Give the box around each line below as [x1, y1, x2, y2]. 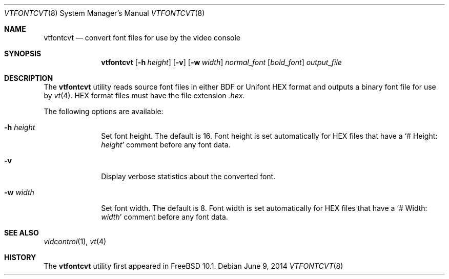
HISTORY [4, 253, 36, 262]
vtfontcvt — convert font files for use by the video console [44, 33, 240, 42]
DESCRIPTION [4, 74, 53, 82]
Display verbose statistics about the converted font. [101, 172, 276, 181]
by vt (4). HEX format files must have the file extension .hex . [44, 91, 245, 100]
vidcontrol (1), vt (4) [44, 237, 107, 246]
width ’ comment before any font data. [101, 212, 228, 221]
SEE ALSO [4, 228, 39, 237]
